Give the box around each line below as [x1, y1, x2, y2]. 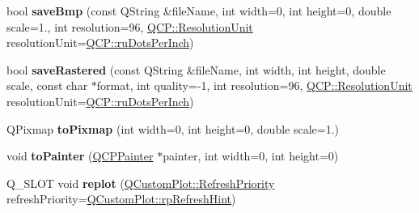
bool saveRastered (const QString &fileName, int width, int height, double [6, 61, 386, 78]
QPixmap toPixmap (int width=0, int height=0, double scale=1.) [6, 120, 340, 137]
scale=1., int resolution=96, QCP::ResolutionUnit [6, 18, 253, 35]
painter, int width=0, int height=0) [163, 147, 339, 164]
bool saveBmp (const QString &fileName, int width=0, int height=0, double [6, 2, 391, 19]
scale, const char [6, 77, 88, 94]
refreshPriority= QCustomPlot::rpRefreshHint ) [6, 190, 236, 207]
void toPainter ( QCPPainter [6, 147, 154, 164]
